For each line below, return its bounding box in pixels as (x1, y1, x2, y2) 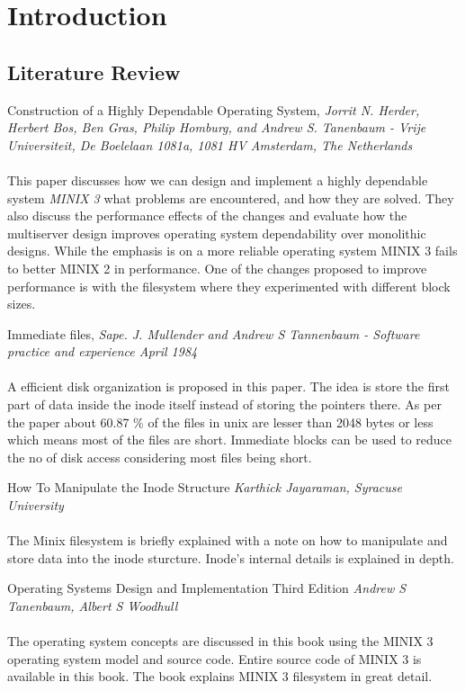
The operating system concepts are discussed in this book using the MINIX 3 (7, 632, 434, 651)
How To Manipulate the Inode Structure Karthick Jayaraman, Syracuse (7, 478, 402, 497)
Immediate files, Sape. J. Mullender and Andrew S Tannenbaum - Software (7, 324, 420, 343)
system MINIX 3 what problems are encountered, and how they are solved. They (7, 188, 454, 207)
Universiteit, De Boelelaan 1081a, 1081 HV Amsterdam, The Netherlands (7, 135, 413, 154)
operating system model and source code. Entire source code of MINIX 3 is (7, 649, 422, 668)
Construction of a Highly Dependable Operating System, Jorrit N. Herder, (7, 100, 420, 119)
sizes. (7, 294, 36, 313)
